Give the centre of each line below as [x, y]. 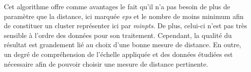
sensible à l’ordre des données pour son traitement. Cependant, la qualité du [118, 35]
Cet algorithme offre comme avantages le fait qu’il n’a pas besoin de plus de [117, 6]
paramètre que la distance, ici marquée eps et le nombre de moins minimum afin [124, 16]
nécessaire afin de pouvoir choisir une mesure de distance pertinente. [106, 63]
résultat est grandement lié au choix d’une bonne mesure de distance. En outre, [123, 45]
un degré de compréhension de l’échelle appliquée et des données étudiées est [118, 54]
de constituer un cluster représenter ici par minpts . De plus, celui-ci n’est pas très [125, 26]
